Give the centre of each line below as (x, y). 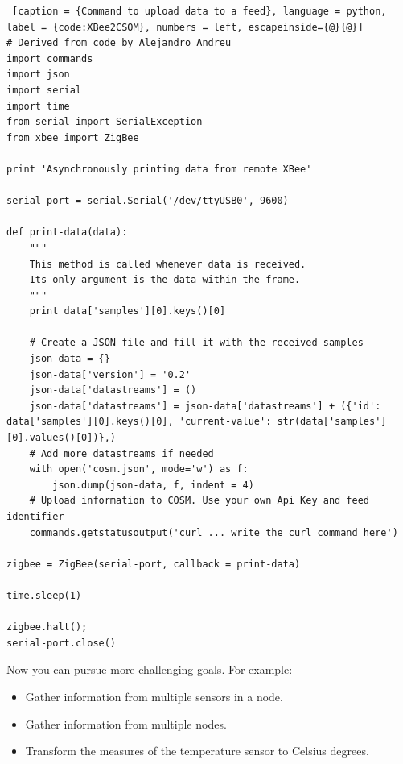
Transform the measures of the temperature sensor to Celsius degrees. (197, 751)
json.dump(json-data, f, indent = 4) (153, 485)
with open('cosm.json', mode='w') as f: (139, 469)
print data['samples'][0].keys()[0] (127, 311)
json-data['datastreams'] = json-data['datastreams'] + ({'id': (205, 406)
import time (38, 106)
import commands (50, 58)
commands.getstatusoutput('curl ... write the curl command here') (214, 532)
